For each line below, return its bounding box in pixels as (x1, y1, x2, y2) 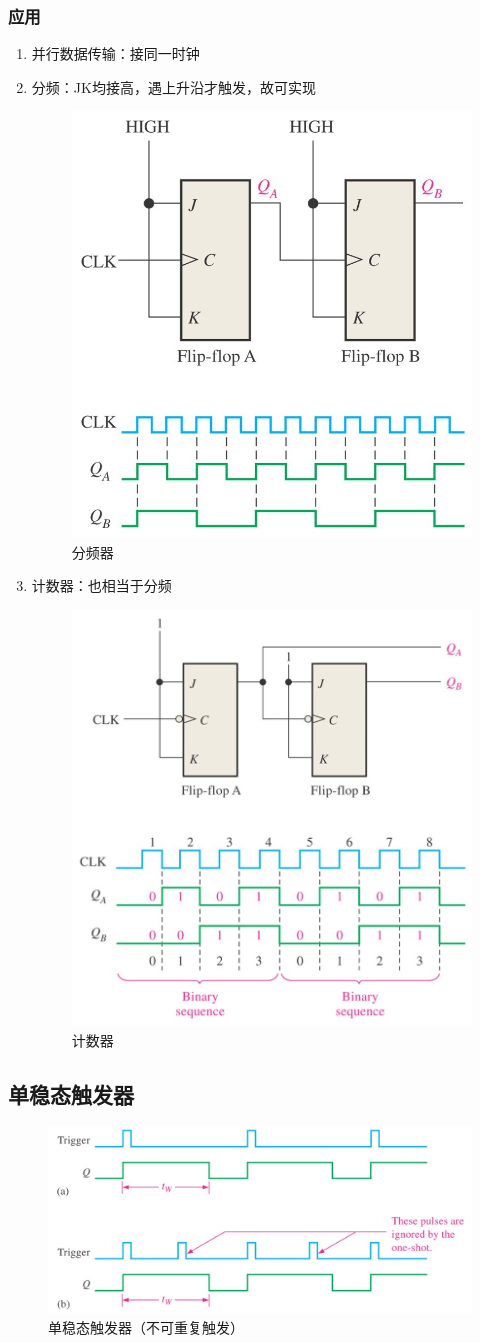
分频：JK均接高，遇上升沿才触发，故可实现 (31, 76, 316, 97)
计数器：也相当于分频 (31, 575, 172, 596)
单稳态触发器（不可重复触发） (48, 1317, 244, 1338)
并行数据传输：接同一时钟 (31, 43, 200, 64)
